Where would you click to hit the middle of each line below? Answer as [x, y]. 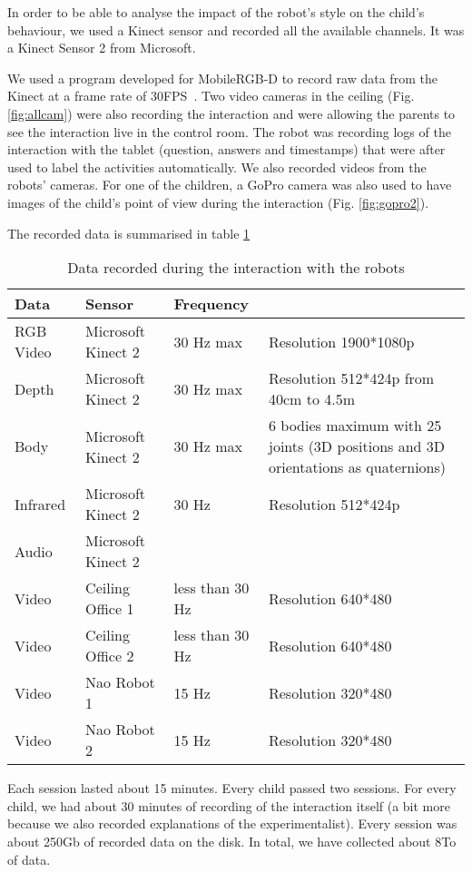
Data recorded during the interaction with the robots [236, 268]
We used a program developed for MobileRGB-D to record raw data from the [222, 78]
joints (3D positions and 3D [357, 446]
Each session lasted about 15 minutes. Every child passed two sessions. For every [232, 788]
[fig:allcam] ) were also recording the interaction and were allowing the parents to [231, 113]
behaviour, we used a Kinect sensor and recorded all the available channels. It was [236, 29]
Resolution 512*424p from [351, 378]
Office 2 [110, 656]
